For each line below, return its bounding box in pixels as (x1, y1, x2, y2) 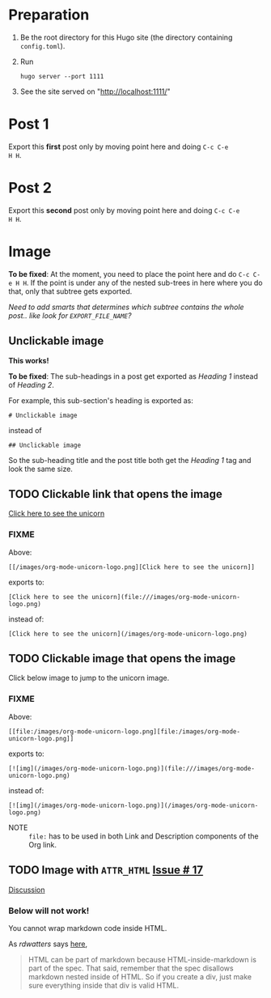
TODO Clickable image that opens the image (8, 652, 236, 665)
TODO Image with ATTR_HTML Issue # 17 (8, 864, 204, 877)
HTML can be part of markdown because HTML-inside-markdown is (28, 954, 257, 964)
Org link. (28, 839, 57, 849)
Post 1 (8, 115, 49, 134)
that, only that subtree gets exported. (8, 286, 133, 296)
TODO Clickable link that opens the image (8, 487, 222, 501)
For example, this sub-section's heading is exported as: (8, 395, 194, 406)
